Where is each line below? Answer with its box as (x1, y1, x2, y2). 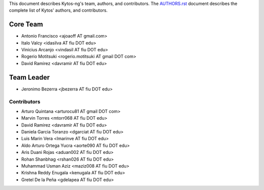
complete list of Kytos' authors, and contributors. (9, 7, 108, 13)
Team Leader (9, 73, 50, 82)
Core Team (9, 20, 44, 29)
